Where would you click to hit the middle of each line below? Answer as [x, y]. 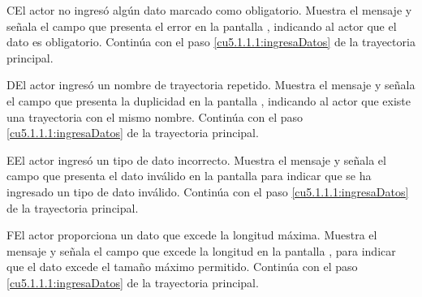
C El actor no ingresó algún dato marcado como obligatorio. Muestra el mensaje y [209, 10]
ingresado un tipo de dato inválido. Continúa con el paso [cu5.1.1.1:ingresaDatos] [208, 191]
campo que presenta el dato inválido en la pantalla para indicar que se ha [189, 176]
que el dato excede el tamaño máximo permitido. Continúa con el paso [182, 267]
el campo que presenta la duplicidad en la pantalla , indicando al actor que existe [209, 100]
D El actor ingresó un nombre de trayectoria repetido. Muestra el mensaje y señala [211, 85]
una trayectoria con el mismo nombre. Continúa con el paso [155, 116]
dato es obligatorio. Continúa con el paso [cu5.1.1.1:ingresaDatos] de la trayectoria [211, 42]
